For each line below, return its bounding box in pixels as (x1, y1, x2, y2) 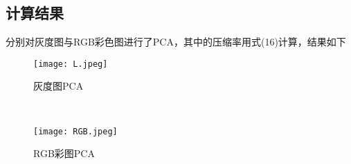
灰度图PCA (33, 79, 84, 93)
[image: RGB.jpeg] (33, 126, 118, 136)
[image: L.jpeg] (33, 59, 108, 69)
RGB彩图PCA (33, 146, 95, 161)
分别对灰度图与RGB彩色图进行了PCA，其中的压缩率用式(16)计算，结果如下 (6, 34, 346, 49)
